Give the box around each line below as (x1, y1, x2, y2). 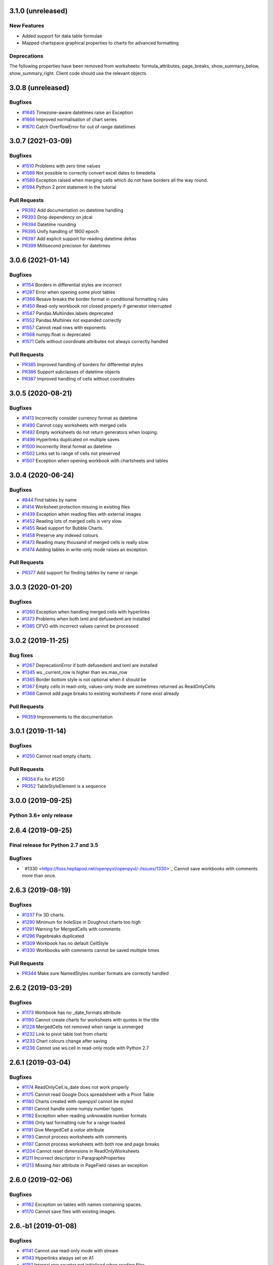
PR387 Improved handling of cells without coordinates (22, 376, 135, 382)
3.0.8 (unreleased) (9, 83, 70, 92)
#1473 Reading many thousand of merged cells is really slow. (22, 539, 149, 545)
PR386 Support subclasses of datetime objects (22, 368, 120, 374)
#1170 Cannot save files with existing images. (22, 1208, 116, 1214)
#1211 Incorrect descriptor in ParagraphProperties (22, 1155, 125, 1161)
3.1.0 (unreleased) (9, 7, 68, 15)
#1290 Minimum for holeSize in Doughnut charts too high (22, 919, 141, 925)
